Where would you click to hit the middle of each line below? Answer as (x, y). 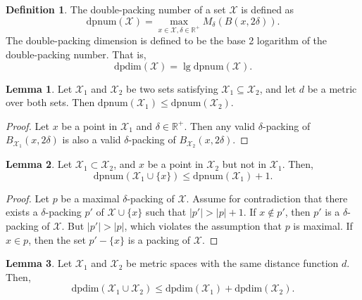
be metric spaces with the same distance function (232, 263)
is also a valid (92, 139)
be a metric (332, 88)
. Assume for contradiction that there (267, 198)
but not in (244, 164)
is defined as (268, 9)
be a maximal (90, 198)
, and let (278, 88)
